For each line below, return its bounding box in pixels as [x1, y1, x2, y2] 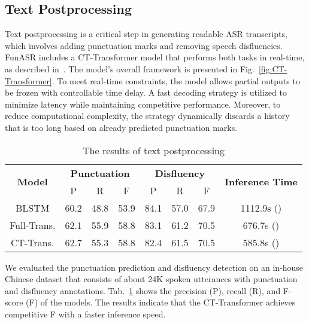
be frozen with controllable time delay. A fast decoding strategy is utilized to [5, 86, 287, 99]
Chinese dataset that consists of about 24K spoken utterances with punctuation [5, 273, 298, 285]
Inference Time [225, 175, 298, 189]
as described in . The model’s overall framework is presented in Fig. [5, 62, 255, 75]
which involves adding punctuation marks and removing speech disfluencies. [5, 39, 283, 51]
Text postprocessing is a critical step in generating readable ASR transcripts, [5, 27, 287, 40]
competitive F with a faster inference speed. [5, 307, 166, 320]
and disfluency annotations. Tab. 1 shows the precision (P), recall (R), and [5, 284, 281, 297]
